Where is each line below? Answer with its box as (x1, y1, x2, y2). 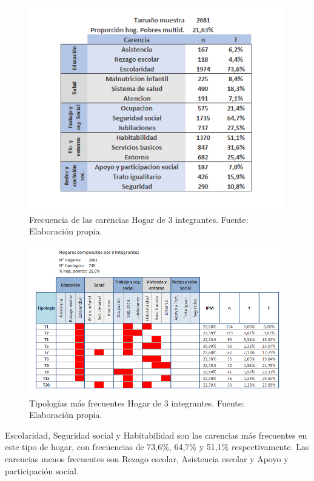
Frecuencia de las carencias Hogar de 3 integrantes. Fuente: (29, 213, 249, 225)
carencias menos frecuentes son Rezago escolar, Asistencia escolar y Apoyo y (5, 453, 289, 465)
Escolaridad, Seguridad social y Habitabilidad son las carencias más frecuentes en (5, 428, 307, 441)
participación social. (5, 464, 79, 477)
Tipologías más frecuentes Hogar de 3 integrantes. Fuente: (29, 396, 244, 409)
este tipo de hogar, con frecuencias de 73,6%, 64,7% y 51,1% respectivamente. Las (5, 440, 309, 453)
